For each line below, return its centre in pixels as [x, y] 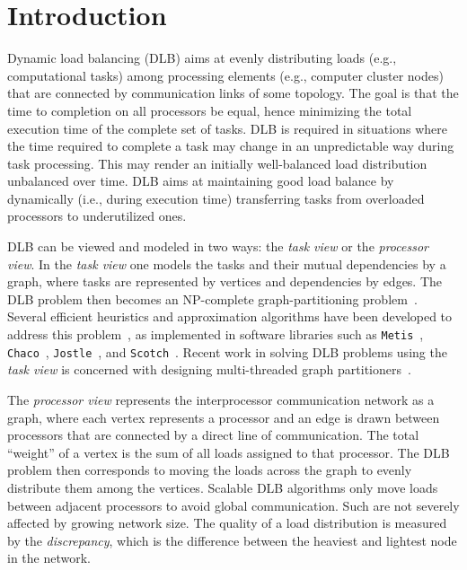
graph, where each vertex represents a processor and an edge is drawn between [224, 417]
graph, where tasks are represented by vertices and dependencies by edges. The [225, 281]
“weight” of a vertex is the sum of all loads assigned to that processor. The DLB [229, 452]
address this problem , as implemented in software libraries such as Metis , [216, 334]
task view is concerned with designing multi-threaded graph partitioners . [209, 369]
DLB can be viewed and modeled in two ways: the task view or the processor [218, 246]
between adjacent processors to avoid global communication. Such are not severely [233, 505]
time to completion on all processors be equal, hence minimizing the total [210, 110]
